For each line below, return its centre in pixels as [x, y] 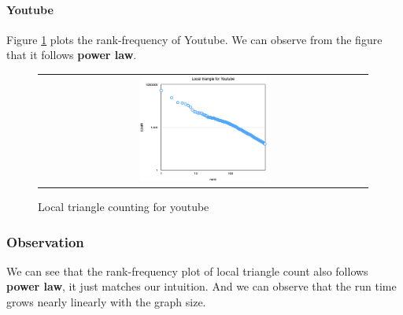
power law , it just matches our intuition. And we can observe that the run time [201, 286]
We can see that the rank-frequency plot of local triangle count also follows [187, 271]
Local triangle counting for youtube [124, 207]
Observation [45, 241]
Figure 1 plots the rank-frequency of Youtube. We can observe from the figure [194, 39]
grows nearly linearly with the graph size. [106, 302]
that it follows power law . [72, 55]
